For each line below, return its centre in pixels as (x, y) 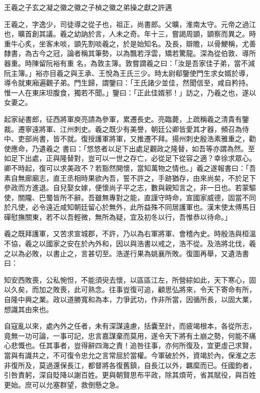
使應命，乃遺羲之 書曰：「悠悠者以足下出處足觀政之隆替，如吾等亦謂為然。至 (129, 148)
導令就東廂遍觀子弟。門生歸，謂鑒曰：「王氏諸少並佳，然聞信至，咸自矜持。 (128, 83)
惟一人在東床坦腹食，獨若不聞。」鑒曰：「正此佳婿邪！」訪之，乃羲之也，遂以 (130, 92)
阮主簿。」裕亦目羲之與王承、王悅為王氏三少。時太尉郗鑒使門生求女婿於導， (128, 73)
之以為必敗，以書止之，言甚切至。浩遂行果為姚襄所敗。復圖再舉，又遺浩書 (126, 253)
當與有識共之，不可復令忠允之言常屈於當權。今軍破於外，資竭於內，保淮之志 (130, 355)
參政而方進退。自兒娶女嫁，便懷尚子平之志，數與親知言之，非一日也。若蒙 (126, 188)
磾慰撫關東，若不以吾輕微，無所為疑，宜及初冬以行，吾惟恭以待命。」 (118, 216)
